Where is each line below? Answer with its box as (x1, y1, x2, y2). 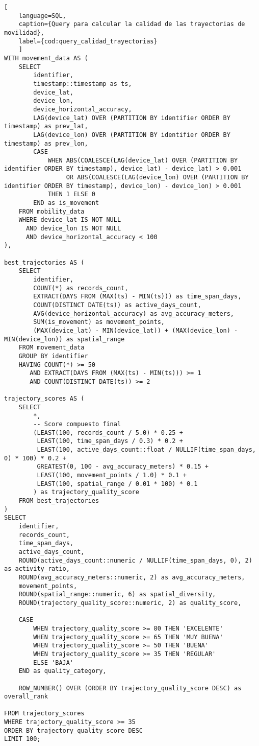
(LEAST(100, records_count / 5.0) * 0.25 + (33, 429, 183, 436)
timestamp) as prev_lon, (4, 139, 88, 147)
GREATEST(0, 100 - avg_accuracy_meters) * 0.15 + (37, 463, 209, 471)
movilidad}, (4, 29, 44, 36)
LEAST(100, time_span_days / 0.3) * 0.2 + (37, 437, 183, 445)
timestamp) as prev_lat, (4, 123, 88, 130)
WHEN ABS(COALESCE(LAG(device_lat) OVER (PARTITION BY (47, 156, 238, 164)
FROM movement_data (18, 344, 85, 352)
